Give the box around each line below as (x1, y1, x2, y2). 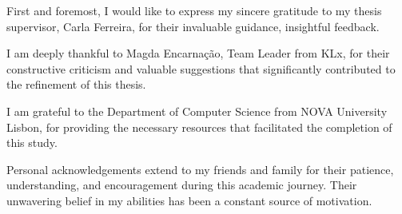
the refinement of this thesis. (6, 76, 146, 93)
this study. (6, 134, 58, 151)
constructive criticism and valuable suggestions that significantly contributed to (6, 60, 396, 77)
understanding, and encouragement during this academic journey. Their (6, 176, 357, 193)
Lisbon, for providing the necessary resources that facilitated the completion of (6, 118, 392, 135)
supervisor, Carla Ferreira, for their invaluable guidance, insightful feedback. (6, 18, 380, 34)
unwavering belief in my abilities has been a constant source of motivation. (6, 192, 372, 208)
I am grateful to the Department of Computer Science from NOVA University (6, 102, 388, 119)
